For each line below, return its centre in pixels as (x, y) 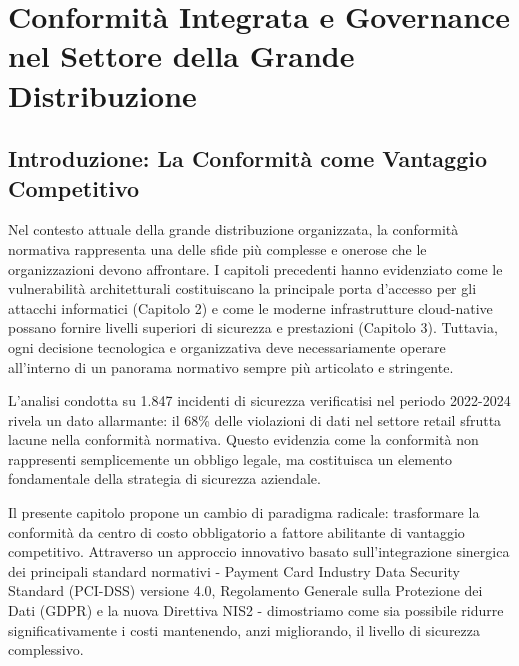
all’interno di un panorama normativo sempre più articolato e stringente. (231, 366)
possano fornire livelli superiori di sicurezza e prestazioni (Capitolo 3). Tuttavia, (253, 327)
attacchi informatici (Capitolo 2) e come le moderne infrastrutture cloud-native (250, 307)
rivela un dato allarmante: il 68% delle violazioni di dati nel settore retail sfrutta (255, 419)
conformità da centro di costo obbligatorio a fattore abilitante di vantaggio (236, 531)
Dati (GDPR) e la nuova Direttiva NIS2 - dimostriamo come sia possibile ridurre (256, 610)
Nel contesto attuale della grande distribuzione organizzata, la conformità (233, 229)
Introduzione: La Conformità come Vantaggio (248, 158)
